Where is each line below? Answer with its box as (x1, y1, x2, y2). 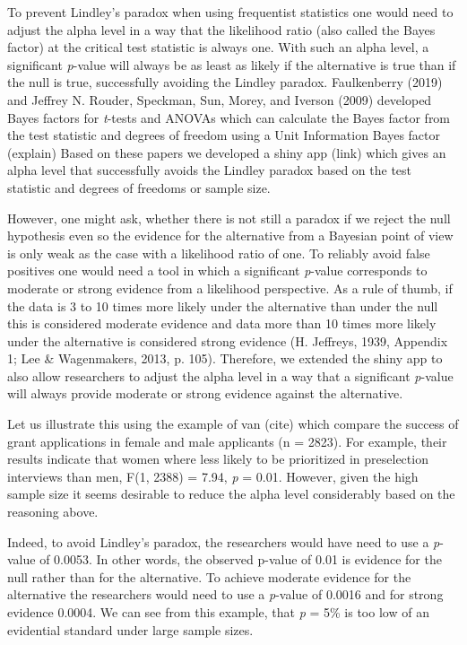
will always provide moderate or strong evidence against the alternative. (7, 384, 403, 403)
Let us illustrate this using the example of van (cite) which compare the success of (7, 414, 459, 433)
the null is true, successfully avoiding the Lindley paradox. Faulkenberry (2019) (7, 73, 443, 92)
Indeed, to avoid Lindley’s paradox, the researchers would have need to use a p (7, 532, 440, 551)
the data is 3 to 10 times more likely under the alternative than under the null (7, 296, 438, 315)
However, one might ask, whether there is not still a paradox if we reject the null (7, 208, 451, 227)
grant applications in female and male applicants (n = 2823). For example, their (7, 431, 447, 450)
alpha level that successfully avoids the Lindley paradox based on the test (7, 161, 412, 179)
